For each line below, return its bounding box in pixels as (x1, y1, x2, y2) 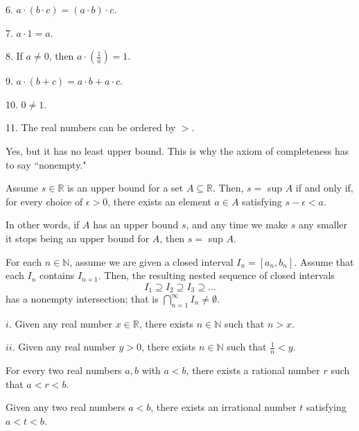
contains (40, 268, 75, 282)
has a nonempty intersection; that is (6, 291, 159, 306)
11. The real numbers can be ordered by (6, 120, 176, 135)
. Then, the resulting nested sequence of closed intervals (98, 268, 335, 282)
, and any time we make (186, 217, 288, 232)
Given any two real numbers (6, 400, 125, 414)
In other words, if (6, 217, 80, 232)
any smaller (298, 217, 348, 232)
